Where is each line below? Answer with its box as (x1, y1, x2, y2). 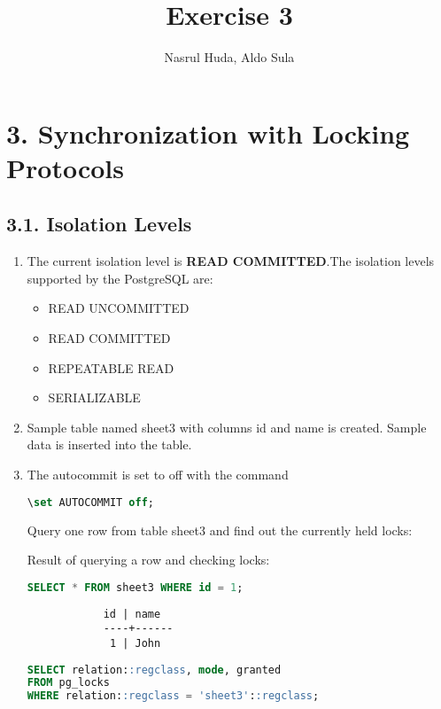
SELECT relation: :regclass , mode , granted (27, 663, 282, 676)
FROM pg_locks (27, 676, 110, 690)
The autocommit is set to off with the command (27, 465, 289, 484)
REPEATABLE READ (48, 358, 174, 377)
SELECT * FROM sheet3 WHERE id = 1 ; (27, 580, 244, 594)
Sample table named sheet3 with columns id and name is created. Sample (27, 417, 427, 436)
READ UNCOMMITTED (48, 299, 190, 317)
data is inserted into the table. (27, 435, 192, 454)
